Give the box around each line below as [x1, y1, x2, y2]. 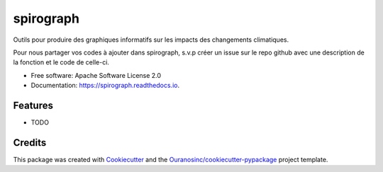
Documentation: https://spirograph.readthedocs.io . [30, 81, 180, 90]
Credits [13, 137, 47, 149]
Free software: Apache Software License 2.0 [30, 71, 162, 79]
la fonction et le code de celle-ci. [13, 58, 110, 67]
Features [13, 99, 53, 111]
